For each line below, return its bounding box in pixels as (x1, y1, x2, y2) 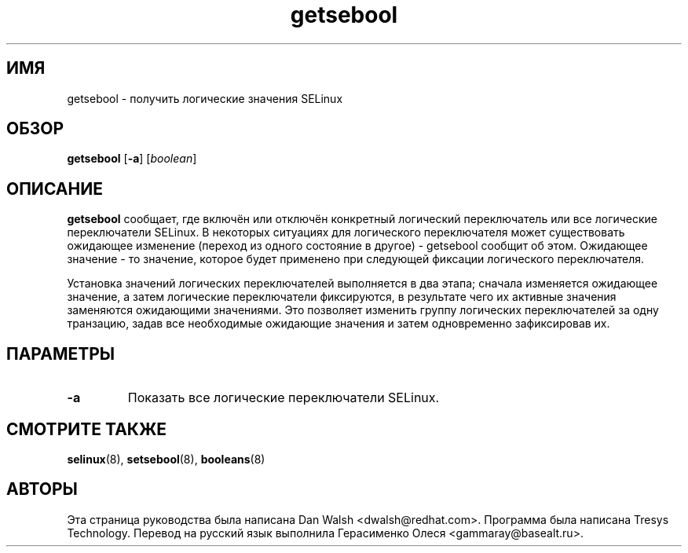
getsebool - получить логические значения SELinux (67, 91, 343, 105)
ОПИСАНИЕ (6, 178, 103, 199)
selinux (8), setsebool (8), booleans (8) (67, 452, 265, 466)
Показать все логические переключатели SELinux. (127, 390, 440, 406)
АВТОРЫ (6, 479, 78, 500)
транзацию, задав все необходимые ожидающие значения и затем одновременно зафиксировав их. (67, 317, 610, 331)
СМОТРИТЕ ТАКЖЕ (6, 419, 167, 439)
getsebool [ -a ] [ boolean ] (67, 152, 197, 166)
